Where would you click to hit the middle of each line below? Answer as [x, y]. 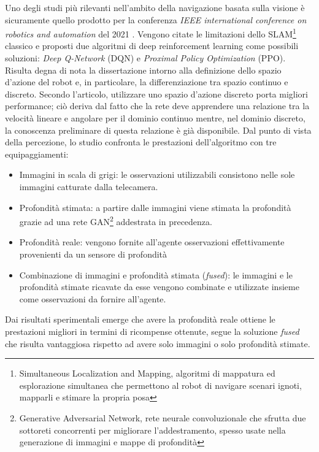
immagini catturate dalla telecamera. [89, 186]
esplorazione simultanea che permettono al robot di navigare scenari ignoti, [160, 385]
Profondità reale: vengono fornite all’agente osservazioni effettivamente [152, 242]
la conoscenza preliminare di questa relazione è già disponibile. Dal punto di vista [158, 130]
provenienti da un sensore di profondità [93, 254]
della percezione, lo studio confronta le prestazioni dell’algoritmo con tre [141, 142]
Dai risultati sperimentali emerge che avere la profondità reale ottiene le [140, 319]
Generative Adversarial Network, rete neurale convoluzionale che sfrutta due [163, 417]
